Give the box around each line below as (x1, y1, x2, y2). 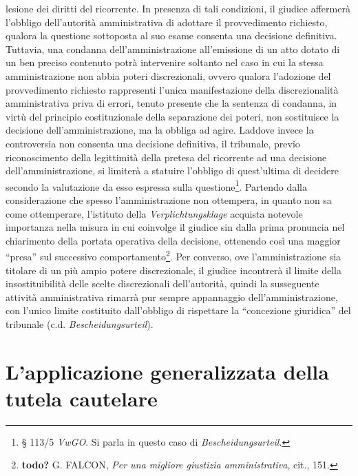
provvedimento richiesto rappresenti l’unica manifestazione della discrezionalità (6, 82, 339, 96)
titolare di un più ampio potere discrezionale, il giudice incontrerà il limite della (6, 262, 341, 277)
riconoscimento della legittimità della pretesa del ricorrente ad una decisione (6, 149, 327, 164)
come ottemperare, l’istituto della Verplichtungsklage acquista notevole (6, 206, 303, 220)
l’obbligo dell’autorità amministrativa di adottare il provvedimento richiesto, (6, 14, 328, 29)
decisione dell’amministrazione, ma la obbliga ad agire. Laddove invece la (6, 123, 314, 137)
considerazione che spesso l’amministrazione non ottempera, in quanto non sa (6, 192, 332, 207)
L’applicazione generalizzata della (6, 357, 329, 385)
